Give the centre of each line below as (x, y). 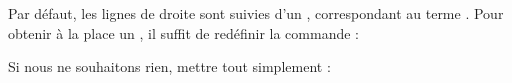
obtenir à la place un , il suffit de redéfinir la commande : (183, 32)
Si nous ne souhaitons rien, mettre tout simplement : (169, 66)
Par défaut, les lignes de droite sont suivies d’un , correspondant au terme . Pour (256, 13)
